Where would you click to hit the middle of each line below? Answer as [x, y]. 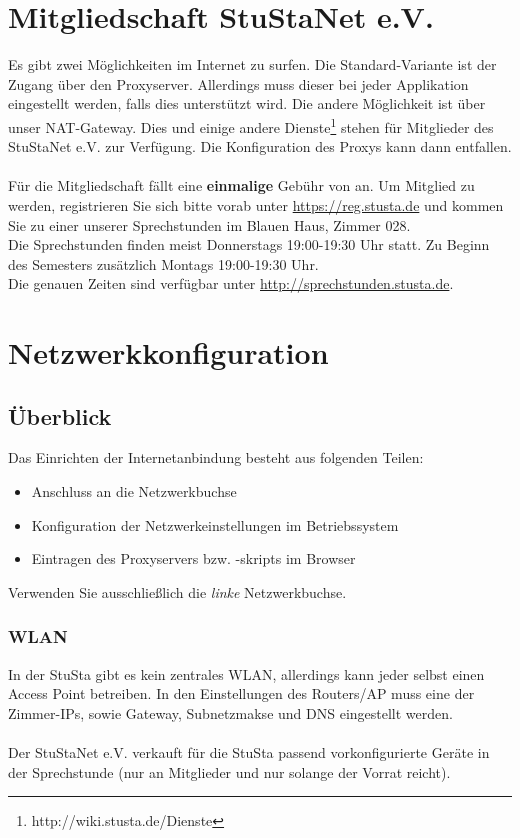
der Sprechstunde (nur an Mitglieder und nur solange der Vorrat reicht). [229, 771]
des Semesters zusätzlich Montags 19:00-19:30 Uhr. [163, 263]
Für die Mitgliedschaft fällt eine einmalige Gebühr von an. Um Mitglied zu [241, 185]
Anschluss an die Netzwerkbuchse [134, 491]
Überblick [60, 415]
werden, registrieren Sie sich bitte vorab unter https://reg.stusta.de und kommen [256, 204]
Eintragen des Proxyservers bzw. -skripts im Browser [193, 558]
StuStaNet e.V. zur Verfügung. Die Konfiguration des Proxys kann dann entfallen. [260, 146]
